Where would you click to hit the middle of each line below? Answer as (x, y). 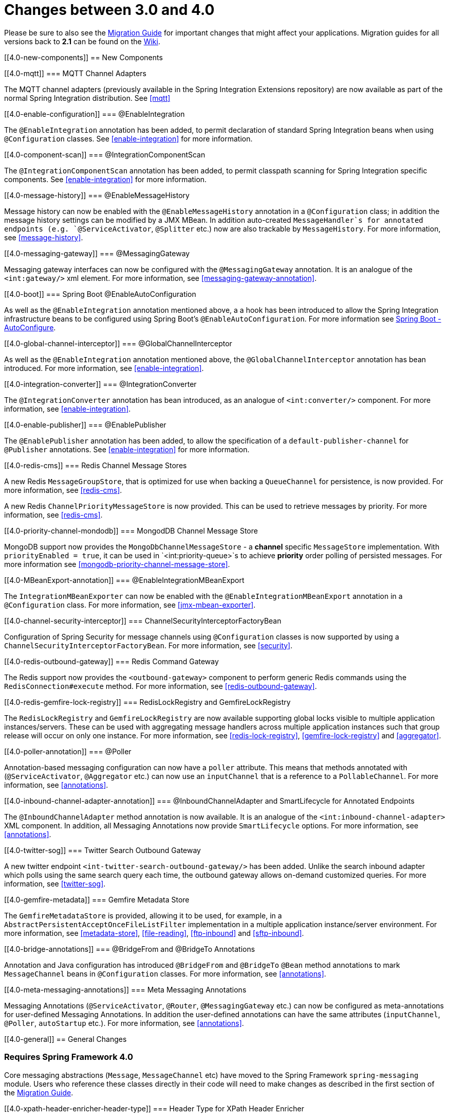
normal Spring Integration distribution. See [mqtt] (87, 98)
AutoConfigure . (30, 327)
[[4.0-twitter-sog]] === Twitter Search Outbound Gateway (102, 850)
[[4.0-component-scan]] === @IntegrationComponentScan (105, 154)
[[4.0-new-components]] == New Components (83, 57)
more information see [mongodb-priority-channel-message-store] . (117, 564)
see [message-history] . (44, 237)
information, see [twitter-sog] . (55, 883)
